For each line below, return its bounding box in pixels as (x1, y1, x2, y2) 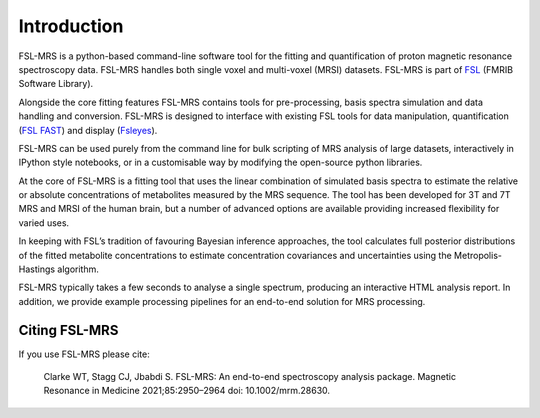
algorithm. (56, 263, 99, 275)
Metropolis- (453, 249, 502, 261)
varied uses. (18, 216, 70, 229)
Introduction (18, 15, 124, 37)
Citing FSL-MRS (18, 321, 119, 339)
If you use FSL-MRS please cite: (18, 348, 150, 360)
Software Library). (18, 78, 94, 90)
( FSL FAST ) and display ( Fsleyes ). (18, 124, 158, 136)
